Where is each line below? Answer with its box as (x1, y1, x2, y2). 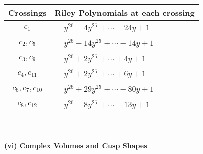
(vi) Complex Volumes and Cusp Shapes (4, 140, 147, 151)
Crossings (8, 7, 47, 18)
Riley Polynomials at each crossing (54, 7, 195, 18)
